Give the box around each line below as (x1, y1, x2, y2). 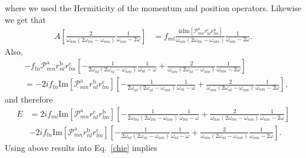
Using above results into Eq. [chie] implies (5, 141, 157, 153)
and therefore (5, 93, 53, 106)
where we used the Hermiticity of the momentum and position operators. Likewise (5, 2, 302, 14)
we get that (5, 13, 46, 25)
